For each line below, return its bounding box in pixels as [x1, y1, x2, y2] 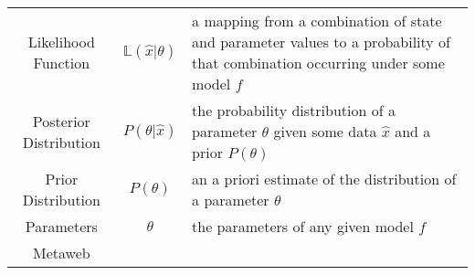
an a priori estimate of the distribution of [192, 168, 457, 189]
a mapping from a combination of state [192, 10, 442, 31]
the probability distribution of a [192, 100, 396, 121]
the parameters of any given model [192, 216, 414, 237]
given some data [273, 121, 377, 142]
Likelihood [27, 31, 95, 52]
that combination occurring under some [192, 52, 445, 73]
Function [33, 52, 90, 73]
